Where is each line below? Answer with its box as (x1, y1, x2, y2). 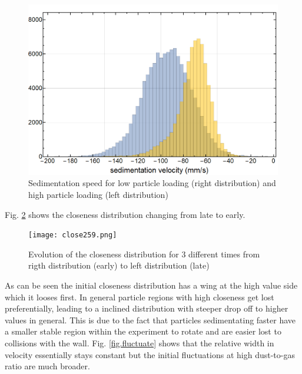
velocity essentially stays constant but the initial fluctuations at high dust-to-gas (5, 348, 295, 360)
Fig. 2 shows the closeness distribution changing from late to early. (5, 208, 245, 220)
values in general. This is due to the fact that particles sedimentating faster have (5, 313, 296, 326)
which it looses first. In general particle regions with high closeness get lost (5, 290, 274, 303)
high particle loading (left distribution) (28, 188, 168, 200)
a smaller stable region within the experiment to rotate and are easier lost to (5, 325, 281, 337)
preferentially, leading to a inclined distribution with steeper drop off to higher (5, 302, 288, 315)
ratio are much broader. (5, 360, 90, 372)
